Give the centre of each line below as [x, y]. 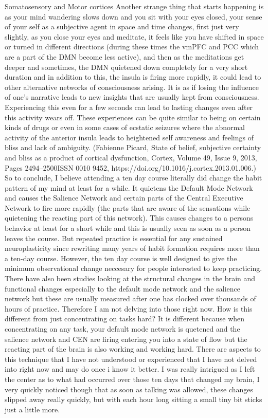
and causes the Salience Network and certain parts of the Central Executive [124, 198]
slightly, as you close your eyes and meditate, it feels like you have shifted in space [134, 36]
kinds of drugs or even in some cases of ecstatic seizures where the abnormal [125, 127]
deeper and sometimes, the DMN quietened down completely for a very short [126, 67]
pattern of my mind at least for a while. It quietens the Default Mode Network [129, 187]
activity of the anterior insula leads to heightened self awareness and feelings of [129, 137]
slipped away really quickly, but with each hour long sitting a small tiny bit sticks [133, 399]
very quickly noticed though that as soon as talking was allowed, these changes [129, 389]
